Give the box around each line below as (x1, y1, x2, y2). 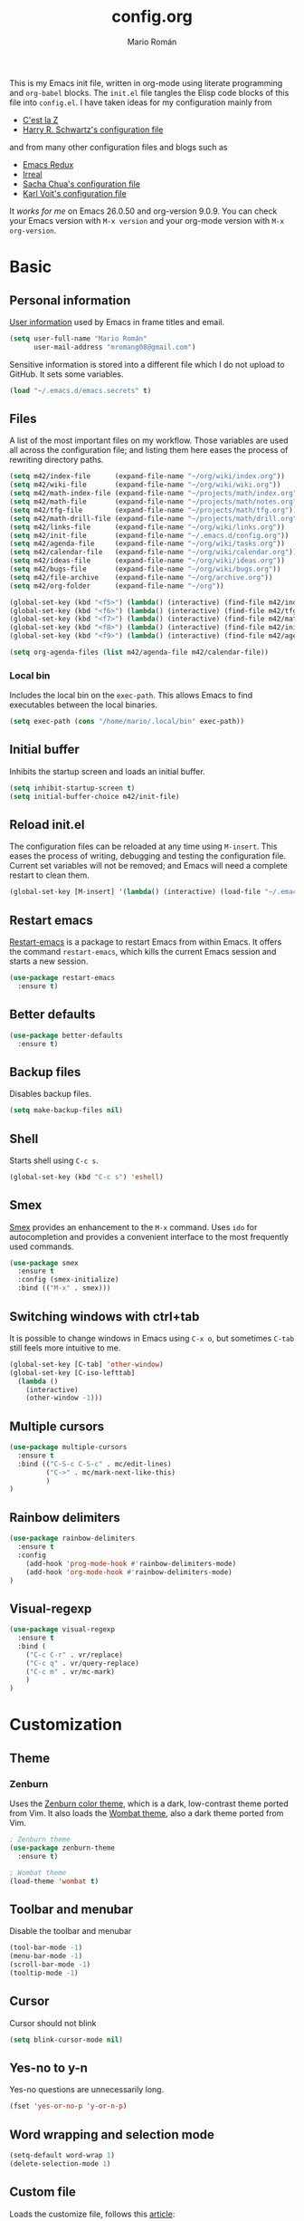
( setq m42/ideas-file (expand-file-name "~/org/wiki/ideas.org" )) (9, 556, 285, 565)
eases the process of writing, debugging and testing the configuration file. (9, 851, 287, 861)
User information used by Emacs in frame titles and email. (9, 316, 224, 327)
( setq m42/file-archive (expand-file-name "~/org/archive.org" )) (9, 572, 273, 582)
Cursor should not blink (9, 2017, 97, 2028)
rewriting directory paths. (9, 455, 104, 466)
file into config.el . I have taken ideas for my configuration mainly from (9, 97, 272, 108)
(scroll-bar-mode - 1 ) (9, 1960, 91, 1969)
